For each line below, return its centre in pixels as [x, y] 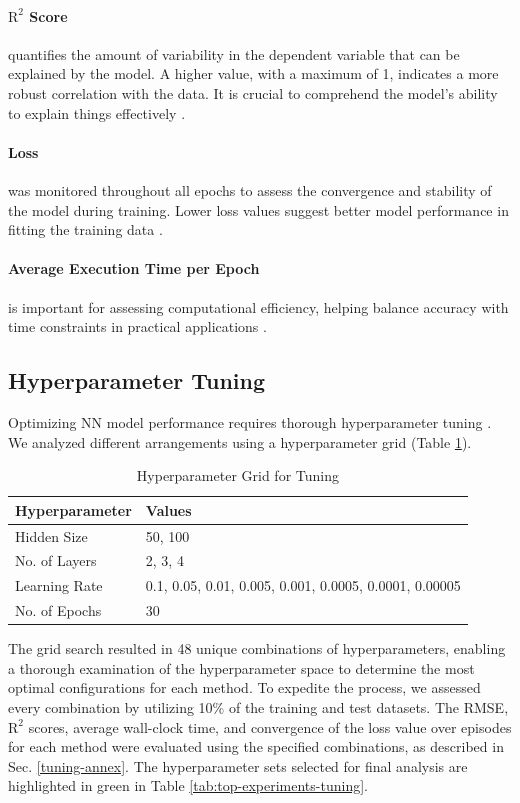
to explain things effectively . [97, 112]
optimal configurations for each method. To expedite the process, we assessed [244, 687]
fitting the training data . [85, 229]
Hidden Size [51, 535]
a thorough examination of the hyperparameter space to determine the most [241, 667]
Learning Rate [59, 585]
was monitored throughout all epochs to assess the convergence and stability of [250, 189]
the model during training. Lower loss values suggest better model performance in [258, 209]
